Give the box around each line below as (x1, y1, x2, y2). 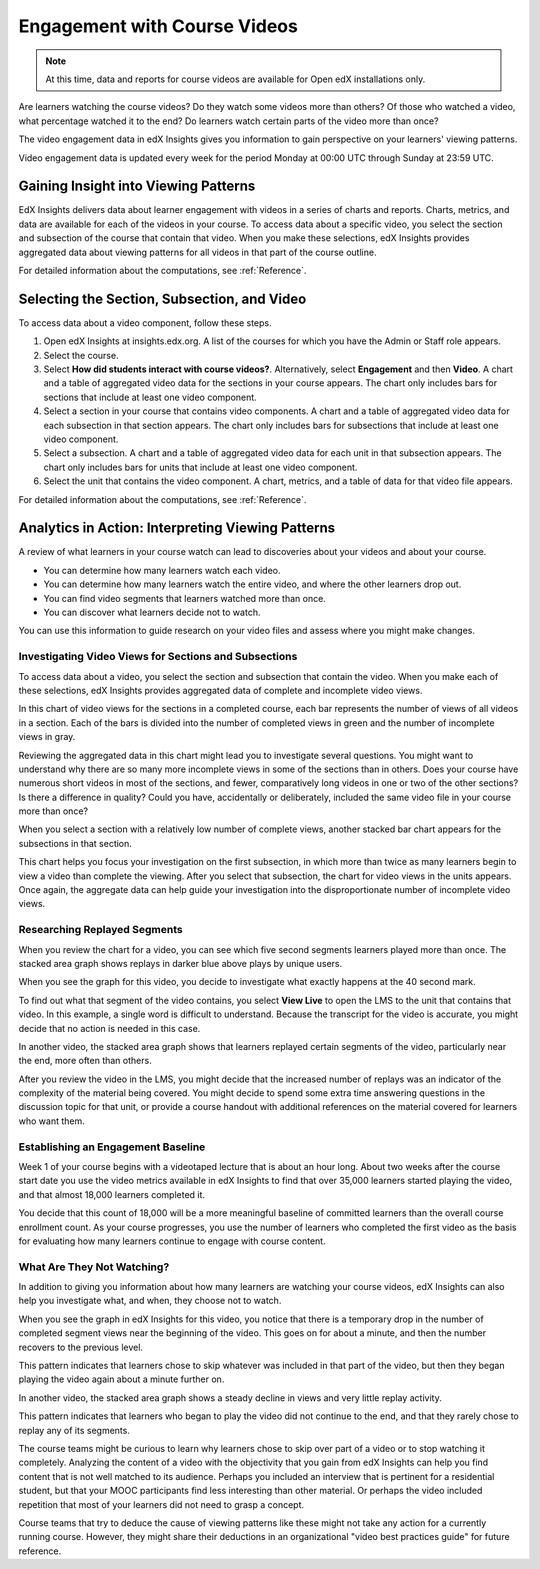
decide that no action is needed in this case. (18, 1022, 201, 1034)
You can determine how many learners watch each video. (43, 564, 281, 576)
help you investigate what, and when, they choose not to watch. (18, 1295, 282, 1307)
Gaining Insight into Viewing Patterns (18, 178, 256, 195)
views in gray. (18, 731, 76, 743)
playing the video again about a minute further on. (18, 1373, 225, 1385)
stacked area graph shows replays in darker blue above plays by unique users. (18, 957, 343, 969)
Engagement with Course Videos (18, 15, 299, 37)
